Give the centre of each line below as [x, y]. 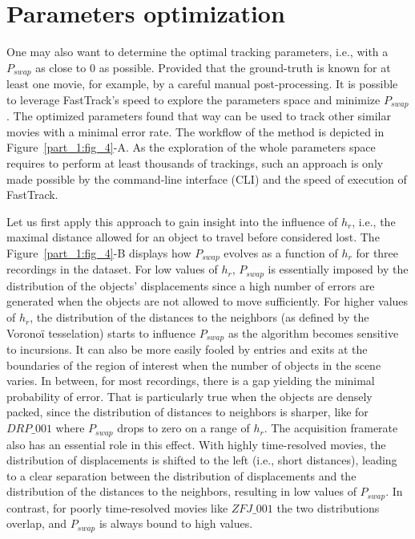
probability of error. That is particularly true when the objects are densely [189, 396]
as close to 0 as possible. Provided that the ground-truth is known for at [213, 67]
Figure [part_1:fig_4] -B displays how [99, 252]
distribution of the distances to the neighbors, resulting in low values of [181, 491]
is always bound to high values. [176, 523]
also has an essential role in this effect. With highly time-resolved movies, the [196, 444]
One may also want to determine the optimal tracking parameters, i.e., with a [197, 52]
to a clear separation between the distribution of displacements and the [181, 475]
